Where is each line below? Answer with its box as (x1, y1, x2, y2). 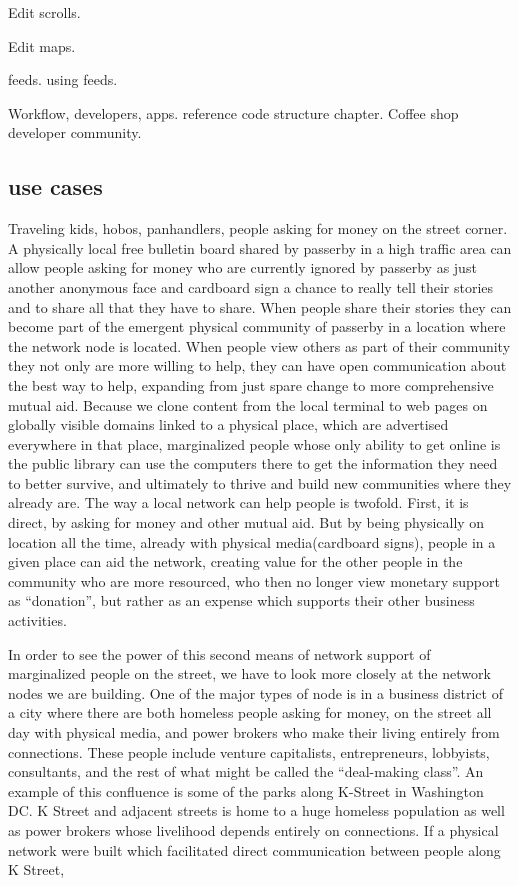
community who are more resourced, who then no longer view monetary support (8, 570, 500, 591)
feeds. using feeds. (8, 69, 118, 90)
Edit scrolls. (8, 2, 81, 22)
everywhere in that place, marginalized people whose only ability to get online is (8, 433, 501, 454)
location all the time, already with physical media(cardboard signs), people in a (8, 531, 496, 552)
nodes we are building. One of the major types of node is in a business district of (8, 682, 503, 703)
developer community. (8, 122, 142, 143)
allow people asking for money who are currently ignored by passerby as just (8, 257, 477, 278)
